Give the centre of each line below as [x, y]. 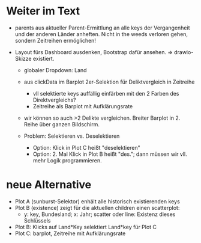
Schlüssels [37, 220]
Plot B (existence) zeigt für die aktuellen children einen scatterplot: [97, 208]
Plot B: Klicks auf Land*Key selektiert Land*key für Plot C [86, 227]
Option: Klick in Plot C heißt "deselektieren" [87, 147]
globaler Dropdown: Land [55, 70]
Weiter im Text [43, 11]
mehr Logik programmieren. [67, 160]
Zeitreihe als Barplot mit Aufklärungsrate [83, 106]
